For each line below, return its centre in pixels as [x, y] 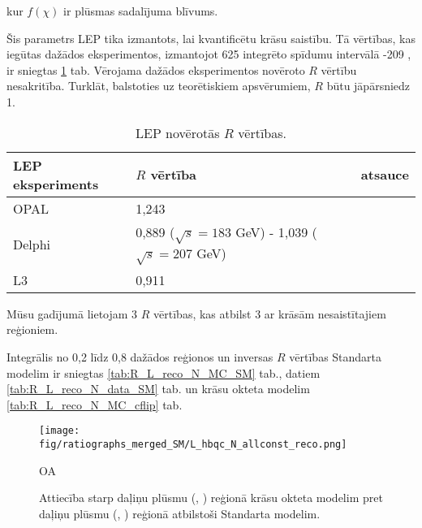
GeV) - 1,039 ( [276, 232]
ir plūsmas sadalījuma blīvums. [141, 11]
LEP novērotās [178, 132]
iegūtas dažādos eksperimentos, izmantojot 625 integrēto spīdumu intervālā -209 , [209, 54]
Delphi [32, 244]
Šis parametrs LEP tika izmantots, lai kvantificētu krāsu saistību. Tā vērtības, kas [211, 38]
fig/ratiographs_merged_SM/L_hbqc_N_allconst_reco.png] [193, 444]
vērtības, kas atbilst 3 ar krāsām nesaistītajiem [270, 313]
